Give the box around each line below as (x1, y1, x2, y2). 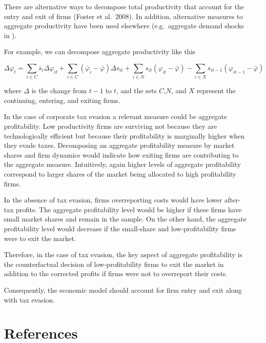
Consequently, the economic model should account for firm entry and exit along (4, 284, 242, 295)
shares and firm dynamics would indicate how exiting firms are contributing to (4, 149, 239, 160)
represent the (196, 85, 236, 96)
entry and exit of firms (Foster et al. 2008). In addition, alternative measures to (4, 11, 243, 21)
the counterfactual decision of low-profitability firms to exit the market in (4, 259, 224, 269)
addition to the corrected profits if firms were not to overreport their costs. (4, 268, 227, 279)
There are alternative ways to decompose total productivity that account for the (4, 1, 244, 11)
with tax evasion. (4, 294, 55, 304)
